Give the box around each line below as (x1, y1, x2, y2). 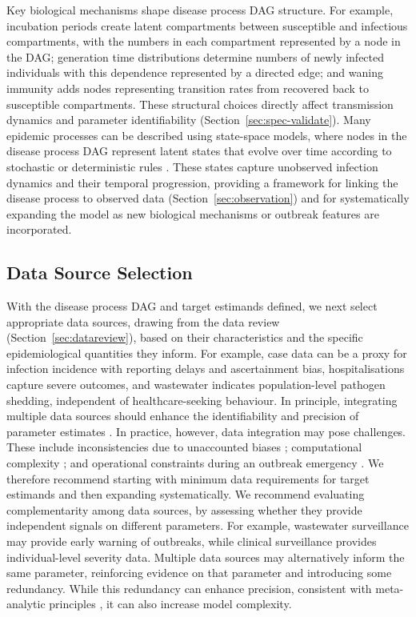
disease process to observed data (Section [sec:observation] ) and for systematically (6, 190, 410, 206)
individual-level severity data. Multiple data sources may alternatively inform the (6, 548, 405, 565)
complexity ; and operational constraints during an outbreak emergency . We (6, 455, 384, 471)
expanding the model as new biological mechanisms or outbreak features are (6, 205, 379, 222)
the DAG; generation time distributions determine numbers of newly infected (6, 48, 385, 65)
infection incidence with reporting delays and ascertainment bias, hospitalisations (6, 360, 405, 377)
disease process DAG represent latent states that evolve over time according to (6, 142, 392, 159)
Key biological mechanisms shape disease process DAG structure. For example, (6, 2, 394, 18)
